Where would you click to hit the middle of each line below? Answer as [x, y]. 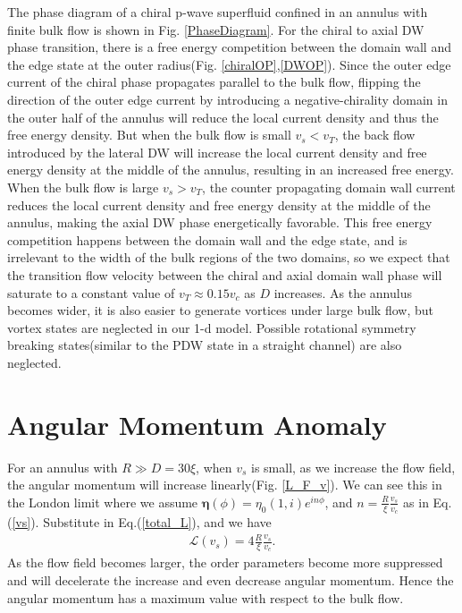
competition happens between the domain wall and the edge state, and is [207, 239]
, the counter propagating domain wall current [329, 187]
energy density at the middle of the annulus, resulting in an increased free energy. [231, 170]
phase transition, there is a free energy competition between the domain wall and [229, 47]
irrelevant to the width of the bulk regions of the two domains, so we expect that [229, 257]
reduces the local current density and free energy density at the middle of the [219, 204]
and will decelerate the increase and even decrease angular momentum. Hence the [231, 579]
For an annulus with [63, 467]
